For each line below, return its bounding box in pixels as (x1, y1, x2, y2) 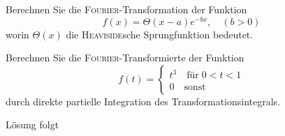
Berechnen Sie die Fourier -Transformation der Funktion (6, 2, 247, 16)
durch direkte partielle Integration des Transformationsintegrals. (6, 93, 281, 108)
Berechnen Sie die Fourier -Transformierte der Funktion (6, 50, 244, 65)
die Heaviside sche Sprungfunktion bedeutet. (66, 27, 254, 41)
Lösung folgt (6, 117, 59, 132)
